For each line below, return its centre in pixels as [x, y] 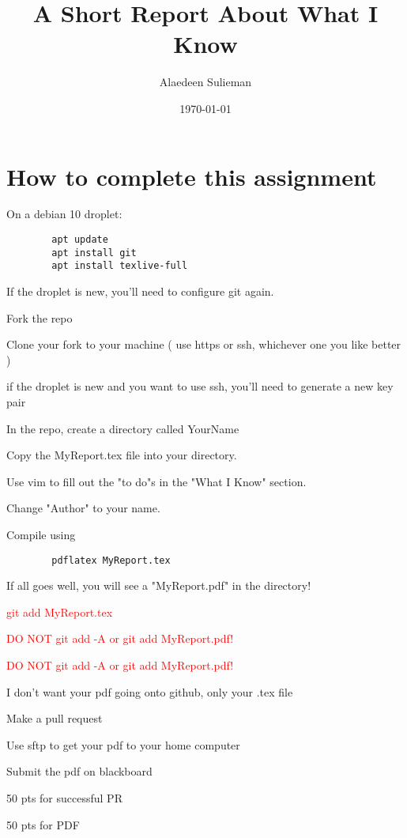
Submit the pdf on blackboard [79, 771]
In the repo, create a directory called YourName [123, 428]
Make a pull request [55, 718]
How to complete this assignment [192, 176]
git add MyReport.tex [60, 612]
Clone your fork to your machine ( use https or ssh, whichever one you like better [204, 344]
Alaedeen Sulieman [205, 82]
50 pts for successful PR [64, 797]
